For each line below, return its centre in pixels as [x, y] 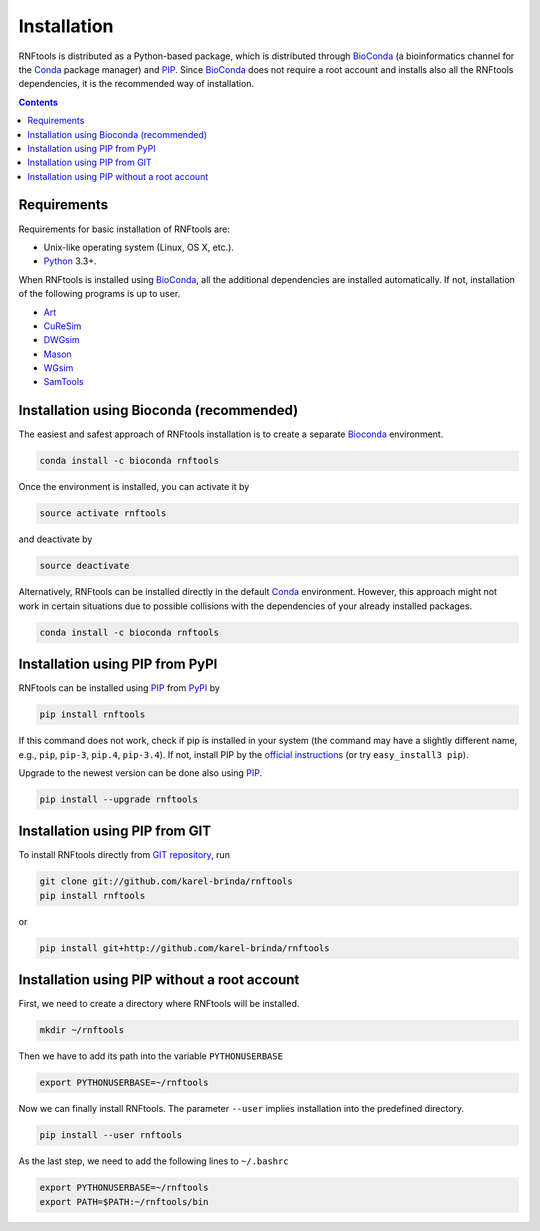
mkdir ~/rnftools [82, 1030]
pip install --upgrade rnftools [119, 799]
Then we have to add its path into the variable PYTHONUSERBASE [151, 1056]
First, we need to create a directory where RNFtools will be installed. [159, 1004]
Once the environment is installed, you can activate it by [134, 487]
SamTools [63, 382]
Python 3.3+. [70, 261]
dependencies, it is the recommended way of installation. [136, 84]
